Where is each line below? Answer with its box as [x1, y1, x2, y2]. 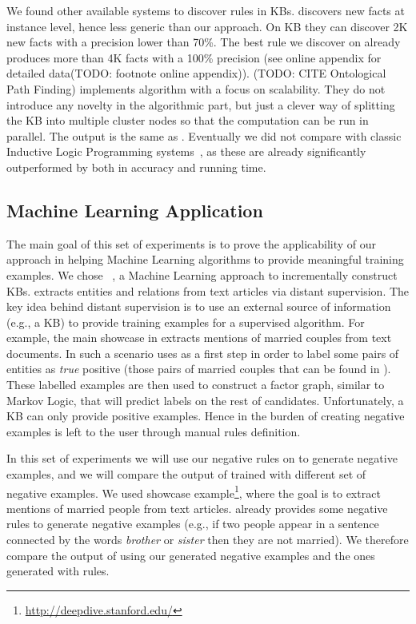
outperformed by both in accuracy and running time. [6, 158, 266, 175]
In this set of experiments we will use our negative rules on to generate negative [6, 450, 398, 467]
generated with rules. [6, 562, 110, 579]
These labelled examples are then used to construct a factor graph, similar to [6, 376, 385, 393]
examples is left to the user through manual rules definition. [6, 423, 301, 439]
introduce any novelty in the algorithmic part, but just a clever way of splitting [6, 96, 395, 113]
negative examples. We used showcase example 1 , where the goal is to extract [6, 482, 381, 501]
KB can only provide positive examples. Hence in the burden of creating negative [6, 407, 405, 424]
